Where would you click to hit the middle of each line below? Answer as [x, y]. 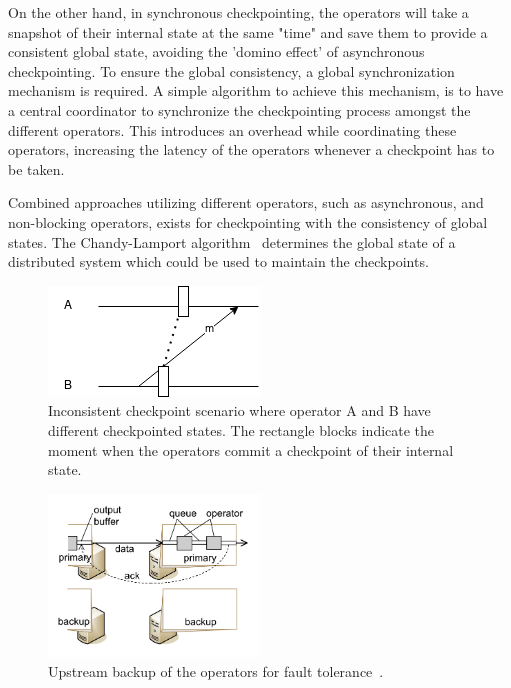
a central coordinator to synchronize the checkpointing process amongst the [239, 109]
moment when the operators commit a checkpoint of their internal [251, 449]
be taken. [36, 168]
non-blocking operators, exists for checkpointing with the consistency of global [248, 221]
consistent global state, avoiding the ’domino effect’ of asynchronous [216, 51]
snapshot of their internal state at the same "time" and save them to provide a [248, 31]
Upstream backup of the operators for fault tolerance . [216, 670]
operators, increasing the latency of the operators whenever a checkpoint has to [251, 149]
